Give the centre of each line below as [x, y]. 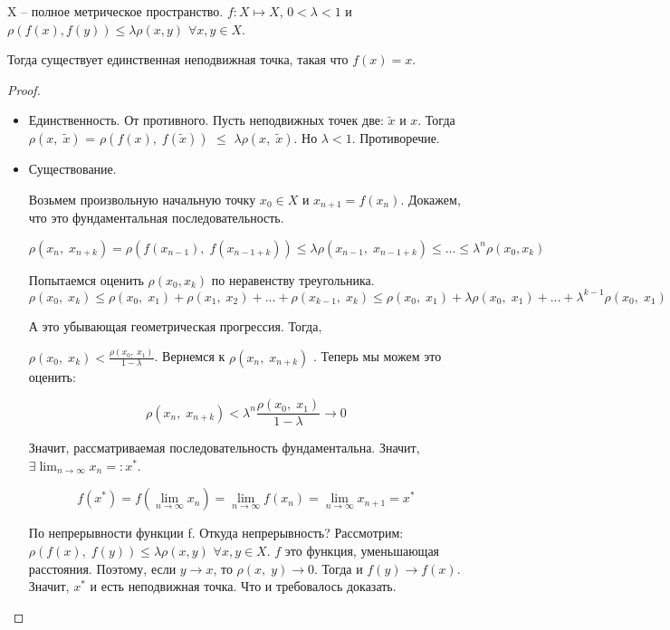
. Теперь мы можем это [378, 356]
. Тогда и [339, 568]
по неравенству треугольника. [293, 279]
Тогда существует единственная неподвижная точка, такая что [178, 59]
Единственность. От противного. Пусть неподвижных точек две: [206, 120]
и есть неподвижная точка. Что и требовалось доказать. [243, 586]
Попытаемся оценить [86, 279]
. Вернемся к [190, 356]
